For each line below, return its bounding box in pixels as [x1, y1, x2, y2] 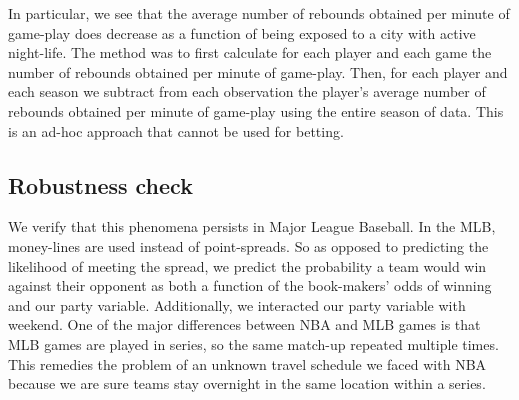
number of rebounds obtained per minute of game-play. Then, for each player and [8, 61, 508, 82]
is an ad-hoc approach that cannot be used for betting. [8, 120, 344, 141]
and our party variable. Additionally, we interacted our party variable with [8, 294, 466, 315]
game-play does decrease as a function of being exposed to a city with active [8, 22, 476, 43]
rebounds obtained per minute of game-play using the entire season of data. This [8, 100, 504, 121]
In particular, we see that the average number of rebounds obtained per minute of [8, 3, 510, 23]
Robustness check [8, 169, 193, 200]
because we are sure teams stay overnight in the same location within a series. [8, 373, 486, 394]
